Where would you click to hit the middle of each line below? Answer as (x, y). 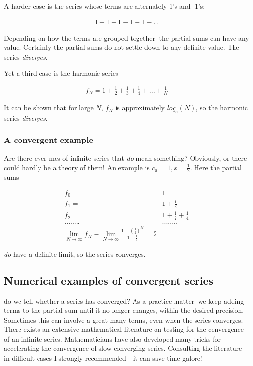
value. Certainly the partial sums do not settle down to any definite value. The (122, 47)
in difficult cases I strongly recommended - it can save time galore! (103, 358)
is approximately (140, 108)
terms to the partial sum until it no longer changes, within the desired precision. (124, 310)
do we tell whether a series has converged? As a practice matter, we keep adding (124, 300)
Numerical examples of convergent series (109, 280)
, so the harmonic (222, 108)
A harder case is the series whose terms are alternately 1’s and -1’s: (105, 6)
